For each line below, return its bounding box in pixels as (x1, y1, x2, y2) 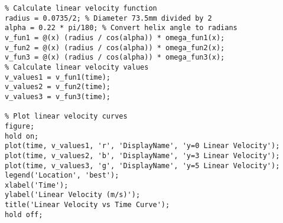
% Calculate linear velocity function (5, 4, 157, 12)
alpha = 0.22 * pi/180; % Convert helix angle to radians (5, 24, 238, 32)
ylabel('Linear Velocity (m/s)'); (5, 191, 141, 199)
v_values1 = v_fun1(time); (5, 73, 110, 81)
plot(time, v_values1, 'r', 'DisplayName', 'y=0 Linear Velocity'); (5, 142, 280, 150)
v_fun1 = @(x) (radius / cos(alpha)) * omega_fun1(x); (5, 33, 225, 42)
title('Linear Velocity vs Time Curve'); (5, 201, 170, 209)
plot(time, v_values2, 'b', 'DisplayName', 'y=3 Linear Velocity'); (5, 151, 280, 160)
